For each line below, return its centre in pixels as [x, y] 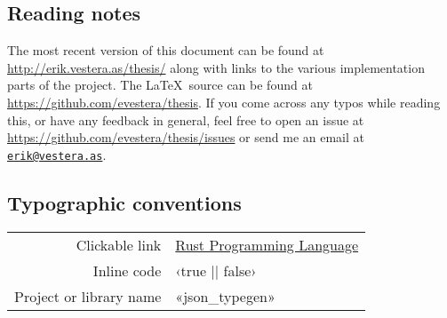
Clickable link [119, 244]
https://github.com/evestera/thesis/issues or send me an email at [186, 137]
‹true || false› [216, 270]
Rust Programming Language [267, 244]
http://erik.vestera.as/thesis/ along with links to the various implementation [216, 67]
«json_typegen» [225, 296]
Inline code [127, 270]
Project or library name [88, 296]
